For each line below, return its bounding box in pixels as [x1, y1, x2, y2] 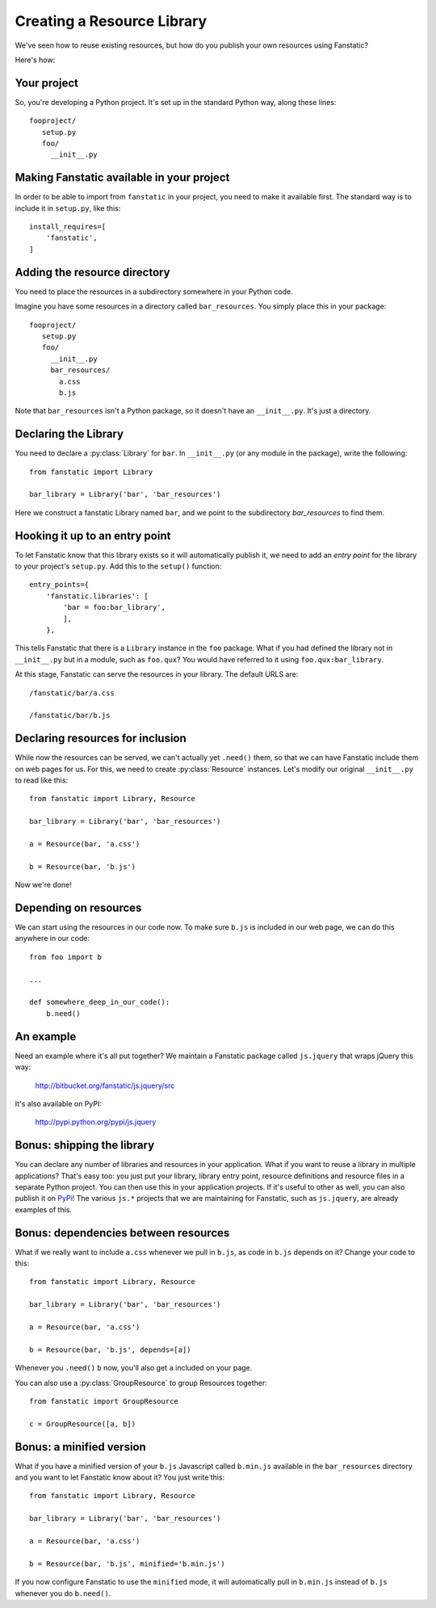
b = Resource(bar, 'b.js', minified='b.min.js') [29, 1559, 225, 1568]
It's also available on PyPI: [15, 1098, 103, 1108]
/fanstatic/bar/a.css [29, 688, 115, 698]
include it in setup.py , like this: [15, 203, 121, 213]
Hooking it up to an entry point [15, 529, 171, 543]
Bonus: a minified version [15, 1440, 147, 1454]
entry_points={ [29, 580, 90, 590]
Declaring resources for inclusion [15, 732, 187, 745]
